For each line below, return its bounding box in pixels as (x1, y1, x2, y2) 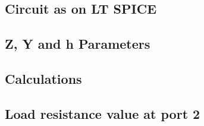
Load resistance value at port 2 (5, 104, 200, 122)
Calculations (5, 69, 82, 87)
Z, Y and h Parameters (5, 34, 150, 53)
